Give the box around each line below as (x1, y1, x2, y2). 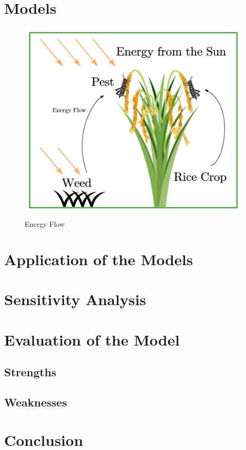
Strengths (4, 364, 56, 380)
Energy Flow (25, 219, 65, 229)
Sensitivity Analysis (4, 289, 147, 310)
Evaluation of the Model (4, 329, 180, 350)
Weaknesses (4, 394, 67, 410)
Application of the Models (4, 248, 193, 269)
